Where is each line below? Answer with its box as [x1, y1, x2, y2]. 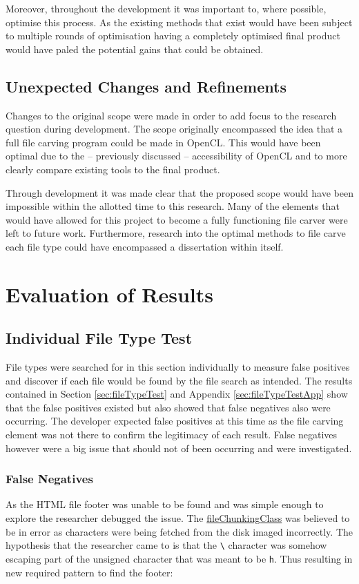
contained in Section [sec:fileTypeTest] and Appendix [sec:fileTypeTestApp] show [6, 387, 348, 401]
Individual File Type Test [6, 327, 193, 349]
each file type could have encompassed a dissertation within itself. [6, 239, 284, 253]
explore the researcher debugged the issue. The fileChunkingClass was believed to [6, 511, 350, 525]
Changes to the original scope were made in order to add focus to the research [6, 108, 337, 122]
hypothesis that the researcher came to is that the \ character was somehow [6, 538, 327, 552]
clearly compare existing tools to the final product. [6, 162, 220, 176]
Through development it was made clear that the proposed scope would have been [6, 185, 353, 199]
